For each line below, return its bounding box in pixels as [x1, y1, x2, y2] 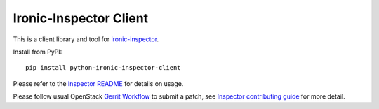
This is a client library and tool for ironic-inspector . [13, 35, 159, 43]
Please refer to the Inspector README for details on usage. [13, 79, 184, 87]
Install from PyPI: [13, 48, 62, 56]
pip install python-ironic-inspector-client [25, 64, 182, 72]
